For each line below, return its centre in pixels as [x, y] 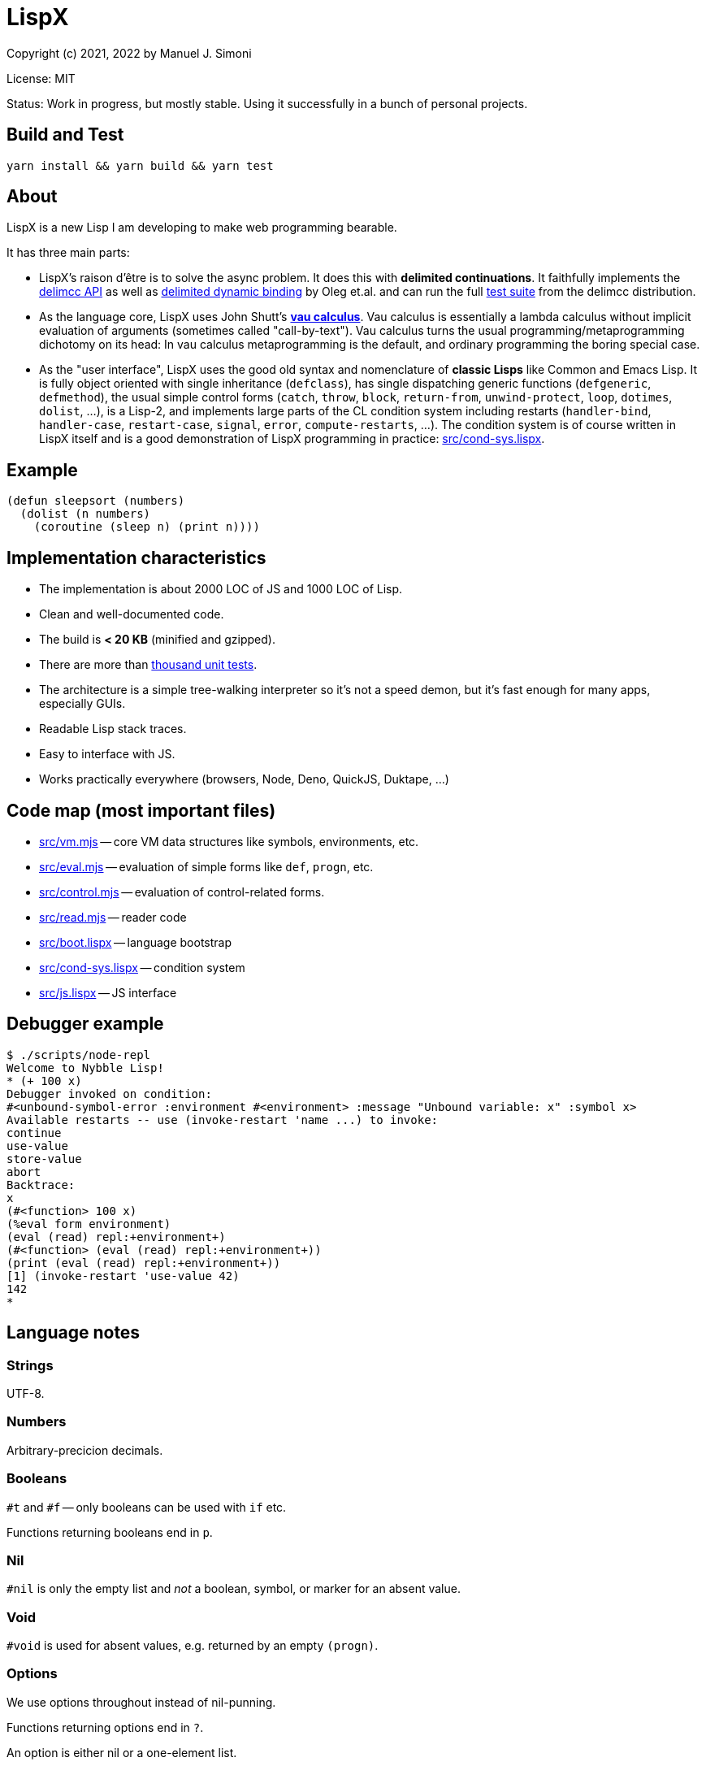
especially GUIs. [82, 704]
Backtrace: [41, 1185]
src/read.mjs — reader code [113, 917]
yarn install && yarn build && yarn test [140, 165]
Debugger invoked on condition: [109, 1093]
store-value [44, 1159]
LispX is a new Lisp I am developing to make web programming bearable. [202, 228]
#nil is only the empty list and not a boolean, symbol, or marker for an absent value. [234, 1589]
